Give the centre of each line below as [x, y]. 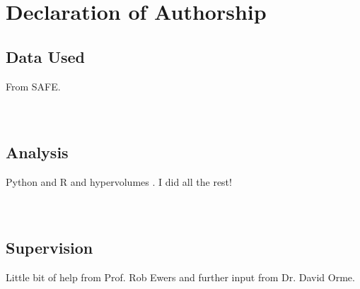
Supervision [50, 247]
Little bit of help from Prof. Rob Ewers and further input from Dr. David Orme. [180, 277]
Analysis [37, 152]
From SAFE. [33, 86]
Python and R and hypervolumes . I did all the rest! [119, 181]
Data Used [46, 56]
